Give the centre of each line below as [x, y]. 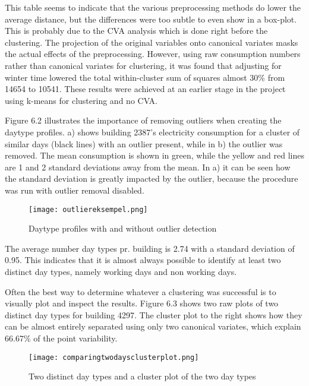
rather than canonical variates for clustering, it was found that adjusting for [143, 65]
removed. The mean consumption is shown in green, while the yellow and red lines [154, 155]
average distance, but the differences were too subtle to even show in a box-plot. [151, 19]
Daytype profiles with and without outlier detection [123, 228]
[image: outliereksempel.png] [88, 209]
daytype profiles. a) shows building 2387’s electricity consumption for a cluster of [152, 132]
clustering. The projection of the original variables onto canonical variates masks [152, 42]
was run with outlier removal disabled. [75, 190]
